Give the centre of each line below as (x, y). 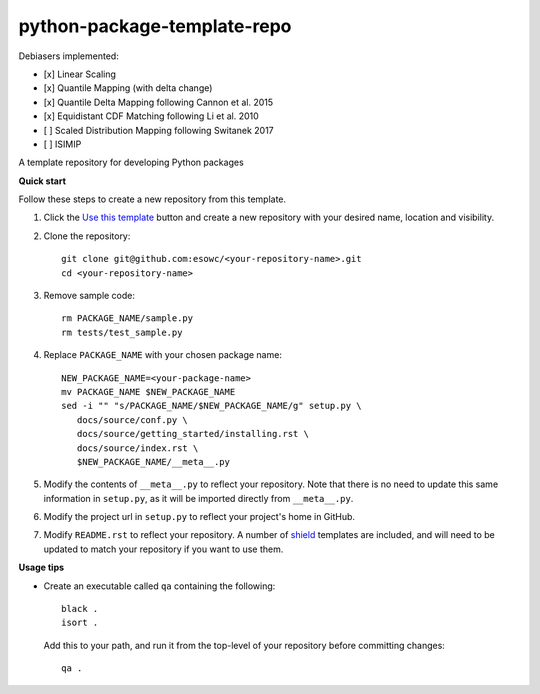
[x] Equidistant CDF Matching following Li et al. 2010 (151, 116)
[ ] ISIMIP (62, 144)
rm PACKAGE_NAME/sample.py (127, 318)
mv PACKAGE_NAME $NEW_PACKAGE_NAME (148, 391)
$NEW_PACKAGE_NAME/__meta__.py (153, 461)
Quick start (42, 181)
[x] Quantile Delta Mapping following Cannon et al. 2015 (158, 102)
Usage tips (41, 567)
